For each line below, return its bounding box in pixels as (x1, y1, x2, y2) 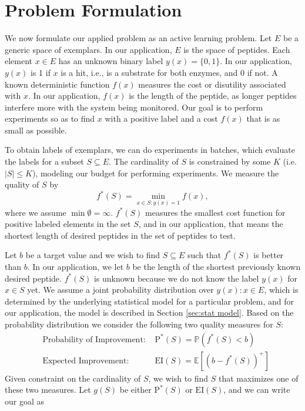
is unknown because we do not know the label (93, 272, 259, 284)
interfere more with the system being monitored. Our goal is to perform (5, 101, 263, 113)
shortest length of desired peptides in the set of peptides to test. (5, 229, 236, 241)
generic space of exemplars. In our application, (5, 43, 172, 55)
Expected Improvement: (42, 356, 129, 365)
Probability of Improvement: (42, 335, 146, 344)
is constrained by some (189, 155, 271, 168)
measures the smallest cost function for (145, 206, 286, 218)
